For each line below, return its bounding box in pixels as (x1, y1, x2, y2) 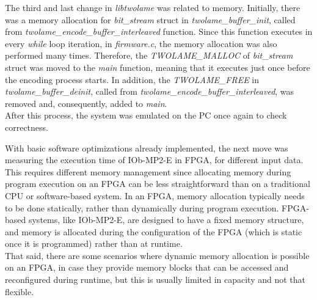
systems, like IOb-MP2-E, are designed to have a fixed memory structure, (28, 213, 304, 226)
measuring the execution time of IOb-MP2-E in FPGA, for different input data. (5, 153, 304, 166)
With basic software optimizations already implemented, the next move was (5, 141, 288, 154)
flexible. (5, 285, 34, 298)
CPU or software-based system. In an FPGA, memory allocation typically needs (5, 189, 305, 202)
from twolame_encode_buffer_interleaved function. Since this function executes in (5, 25, 313, 38)
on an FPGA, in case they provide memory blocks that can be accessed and (5, 261, 289, 274)
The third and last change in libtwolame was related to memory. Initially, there (5, 1, 301, 13)
